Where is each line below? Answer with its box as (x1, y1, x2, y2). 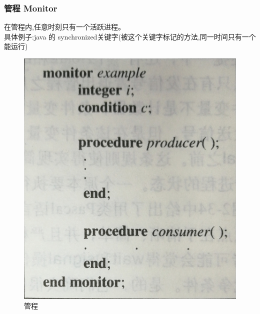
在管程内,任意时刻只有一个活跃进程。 (4, 21, 125, 32)
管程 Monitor (4, 1, 57, 14)
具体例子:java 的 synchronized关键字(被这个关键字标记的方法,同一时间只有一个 (4, 31, 256, 41)
